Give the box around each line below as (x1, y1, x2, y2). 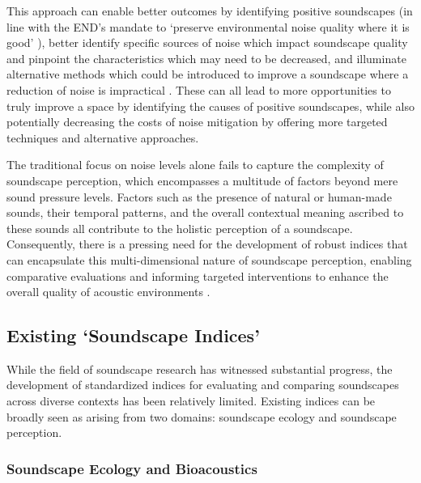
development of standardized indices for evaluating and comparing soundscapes (6, 376, 399, 393)
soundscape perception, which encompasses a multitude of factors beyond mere (6, 172, 398, 189)
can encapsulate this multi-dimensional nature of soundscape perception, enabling (6, 251, 412, 268)
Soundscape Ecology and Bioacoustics (6, 458, 257, 478)
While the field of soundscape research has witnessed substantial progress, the (6, 360, 393, 377)
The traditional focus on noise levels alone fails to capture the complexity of (6, 156, 384, 173)
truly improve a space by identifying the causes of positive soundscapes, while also (6, 97, 415, 114)
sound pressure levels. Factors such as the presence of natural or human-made (6, 188, 392, 205)
